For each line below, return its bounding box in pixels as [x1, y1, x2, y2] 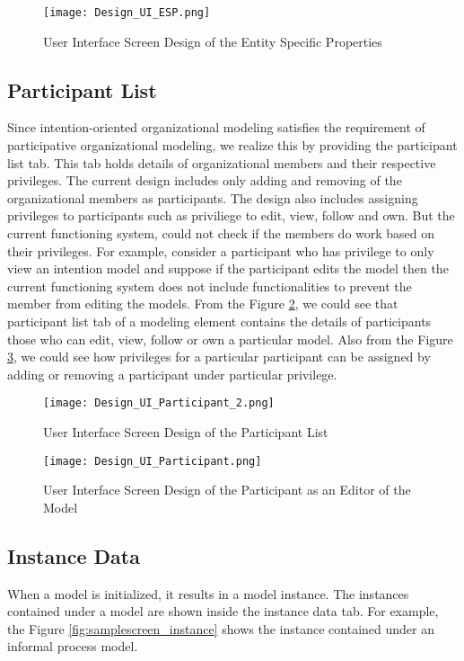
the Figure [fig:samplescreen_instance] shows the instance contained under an [7, 619, 434, 638]
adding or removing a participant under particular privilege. [7, 364, 337, 383]
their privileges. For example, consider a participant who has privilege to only [7, 241, 434, 260]
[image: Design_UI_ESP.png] [43, 6, 211, 19]
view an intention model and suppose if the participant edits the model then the [7, 259, 449, 278]
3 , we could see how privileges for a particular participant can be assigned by [7, 347, 431, 366]
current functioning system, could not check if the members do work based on [7, 224, 435, 243]
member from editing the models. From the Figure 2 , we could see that [7, 294, 398, 313]
